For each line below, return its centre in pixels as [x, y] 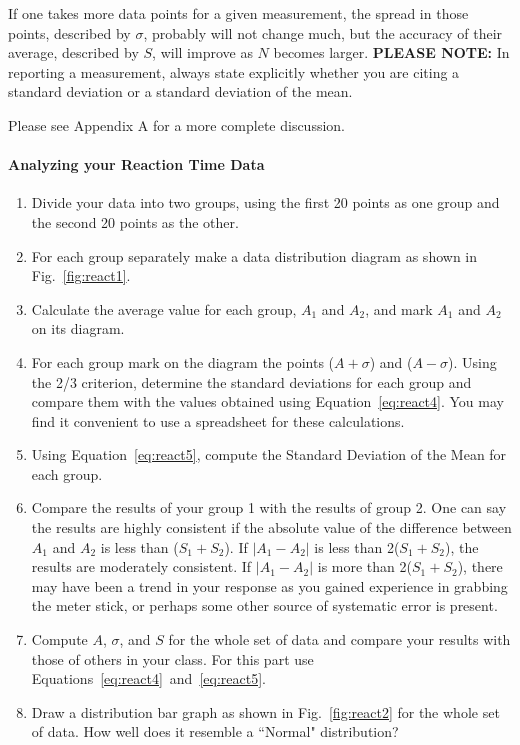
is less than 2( [357, 546]
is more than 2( [364, 566]
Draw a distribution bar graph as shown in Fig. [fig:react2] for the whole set [265, 711]
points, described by [69, 32]
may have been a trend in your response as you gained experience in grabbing [269, 585]
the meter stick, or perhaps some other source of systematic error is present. [264, 605]
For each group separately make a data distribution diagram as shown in [254, 255]
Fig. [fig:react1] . [81, 275]
